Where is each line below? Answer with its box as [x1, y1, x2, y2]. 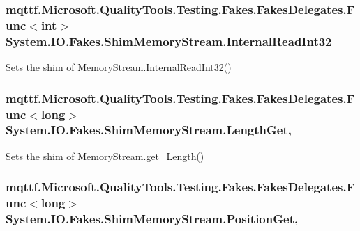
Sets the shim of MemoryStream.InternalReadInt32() [6, 60, 232, 74]
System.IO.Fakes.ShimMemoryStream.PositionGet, [6, 210, 299, 228]
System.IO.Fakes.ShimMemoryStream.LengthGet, [6, 121, 292, 138]
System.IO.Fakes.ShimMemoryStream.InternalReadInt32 [6, 32, 332, 49]
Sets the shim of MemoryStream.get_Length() [6, 148, 204, 163]
